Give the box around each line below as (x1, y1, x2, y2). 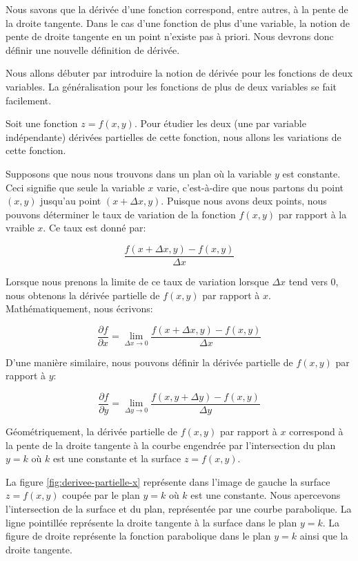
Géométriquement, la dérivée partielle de (6, 424, 178, 439)
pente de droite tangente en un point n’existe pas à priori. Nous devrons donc (6, 29, 334, 44)
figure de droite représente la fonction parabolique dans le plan (6, 529, 271, 543)
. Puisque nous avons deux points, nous (161, 193, 327, 208)
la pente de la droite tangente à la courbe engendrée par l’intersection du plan (6, 437, 336, 452)
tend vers (288, 274, 328, 288)
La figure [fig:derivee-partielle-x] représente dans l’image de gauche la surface (6, 474, 330, 488)
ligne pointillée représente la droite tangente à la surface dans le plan (6, 515, 297, 529)
